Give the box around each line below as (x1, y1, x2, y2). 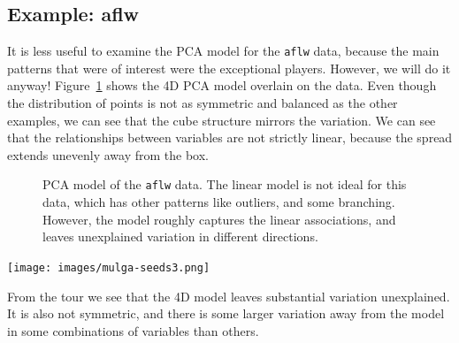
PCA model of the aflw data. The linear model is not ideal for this (42, 175, 407, 194)
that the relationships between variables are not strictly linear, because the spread (7, 128, 453, 147)
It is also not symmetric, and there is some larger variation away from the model (7, 304, 445, 323)
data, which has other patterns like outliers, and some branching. (42, 193, 395, 211)
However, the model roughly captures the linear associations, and (42, 210, 396, 228)
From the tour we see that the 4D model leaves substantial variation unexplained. (7, 286, 450, 305)
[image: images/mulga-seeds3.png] (7, 261, 210, 274)
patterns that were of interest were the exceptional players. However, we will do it (7, 58, 451, 77)
